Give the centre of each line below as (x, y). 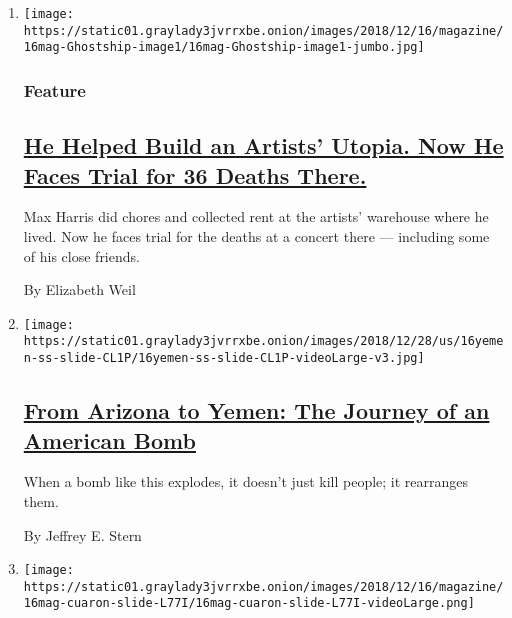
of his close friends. (81, 255)
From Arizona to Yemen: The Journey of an (256, 410)
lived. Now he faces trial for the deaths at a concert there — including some (256, 236)
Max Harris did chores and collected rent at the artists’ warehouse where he (256, 216)
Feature (54, 89)
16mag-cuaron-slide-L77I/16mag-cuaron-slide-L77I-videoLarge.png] (249, 603)
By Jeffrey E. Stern (82, 534)
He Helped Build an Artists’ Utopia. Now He (263, 145)
